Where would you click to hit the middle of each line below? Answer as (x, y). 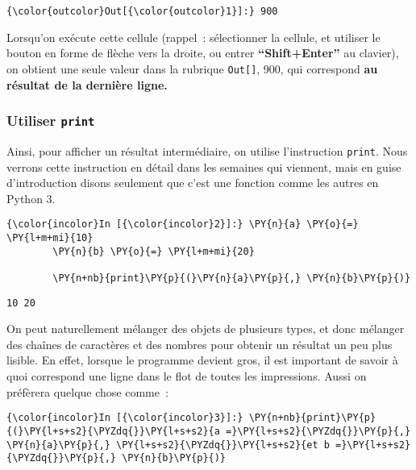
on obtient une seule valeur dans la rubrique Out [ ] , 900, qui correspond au (192, 68)
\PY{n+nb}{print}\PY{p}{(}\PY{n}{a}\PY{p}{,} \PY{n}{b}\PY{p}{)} (232, 278)
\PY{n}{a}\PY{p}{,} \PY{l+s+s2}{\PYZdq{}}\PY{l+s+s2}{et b (168, 445)
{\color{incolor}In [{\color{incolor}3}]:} (125, 418)
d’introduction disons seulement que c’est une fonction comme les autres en (193, 183)
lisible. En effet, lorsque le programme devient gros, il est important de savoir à (202, 360)
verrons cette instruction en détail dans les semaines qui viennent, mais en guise (204, 166)
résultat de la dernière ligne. (87, 84)
